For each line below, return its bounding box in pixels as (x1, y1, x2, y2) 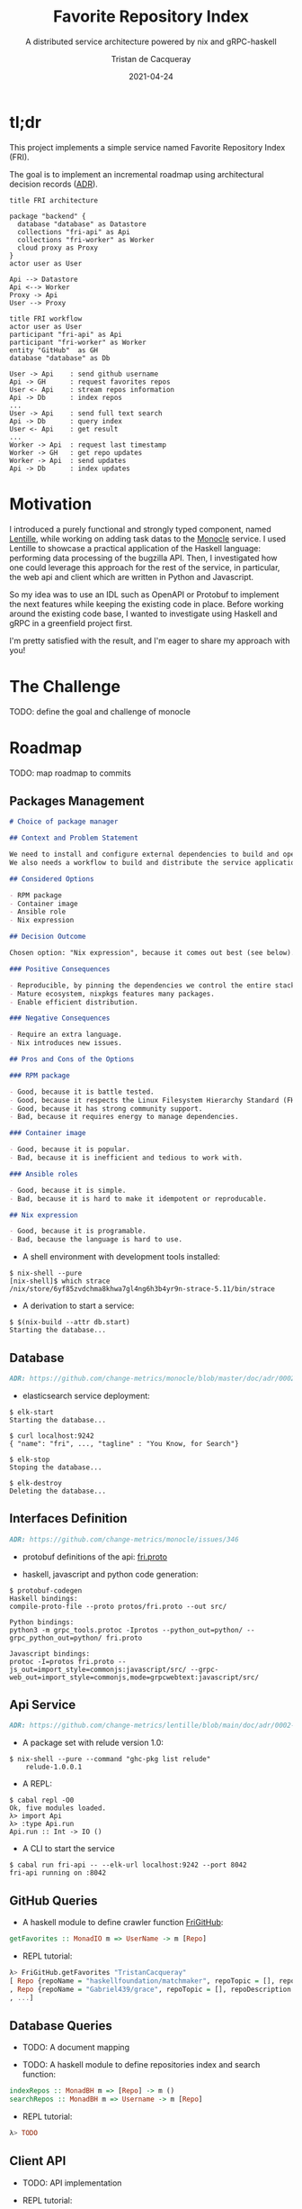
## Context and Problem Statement (9, 833, 139, 843)
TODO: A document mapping (22, 2042, 130, 2053)
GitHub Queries (9, 1893, 98, 1908)
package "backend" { (9, 212, 87, 221)
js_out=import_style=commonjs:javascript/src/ (9, 1665, 187, 1674)
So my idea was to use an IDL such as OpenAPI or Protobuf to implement (9, 588, 280, 600)
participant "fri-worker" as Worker (9, 338, 147, 347)
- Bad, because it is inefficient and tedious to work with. (9, 1153, 244, 1163)
